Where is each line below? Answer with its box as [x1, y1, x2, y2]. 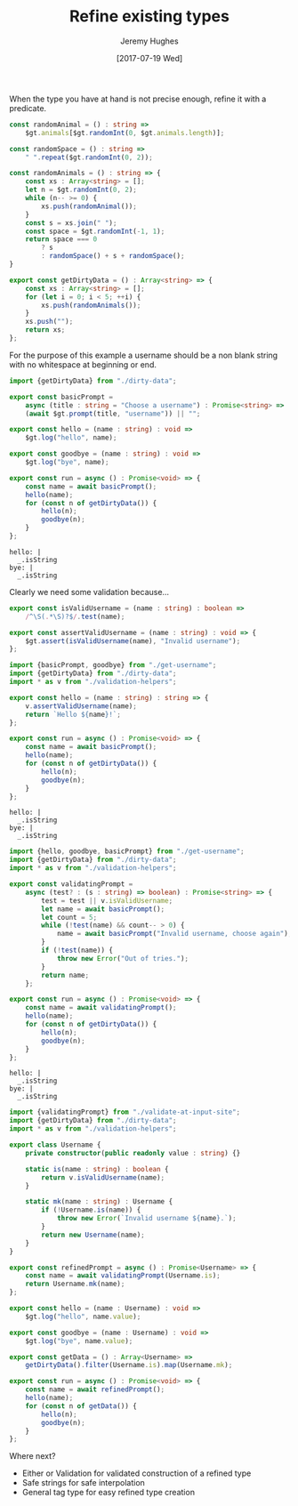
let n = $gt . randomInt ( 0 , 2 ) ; [25, 185, 138, 195]
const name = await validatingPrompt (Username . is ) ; [25, 1271, 221, 1280]
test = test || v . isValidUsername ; [41, 896, 173, 905]
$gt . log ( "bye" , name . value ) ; [25, 1336, 133, 1345]
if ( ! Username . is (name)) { [41, 1205, 141, 1215]
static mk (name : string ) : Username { [25, 1197, 173, 1206]
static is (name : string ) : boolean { [25, 1164, 169, 1173]
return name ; [41, 970, 90, 979]
